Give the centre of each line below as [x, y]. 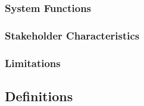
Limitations [33, 63]
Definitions [39, 96]
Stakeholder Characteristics [72, 35]
